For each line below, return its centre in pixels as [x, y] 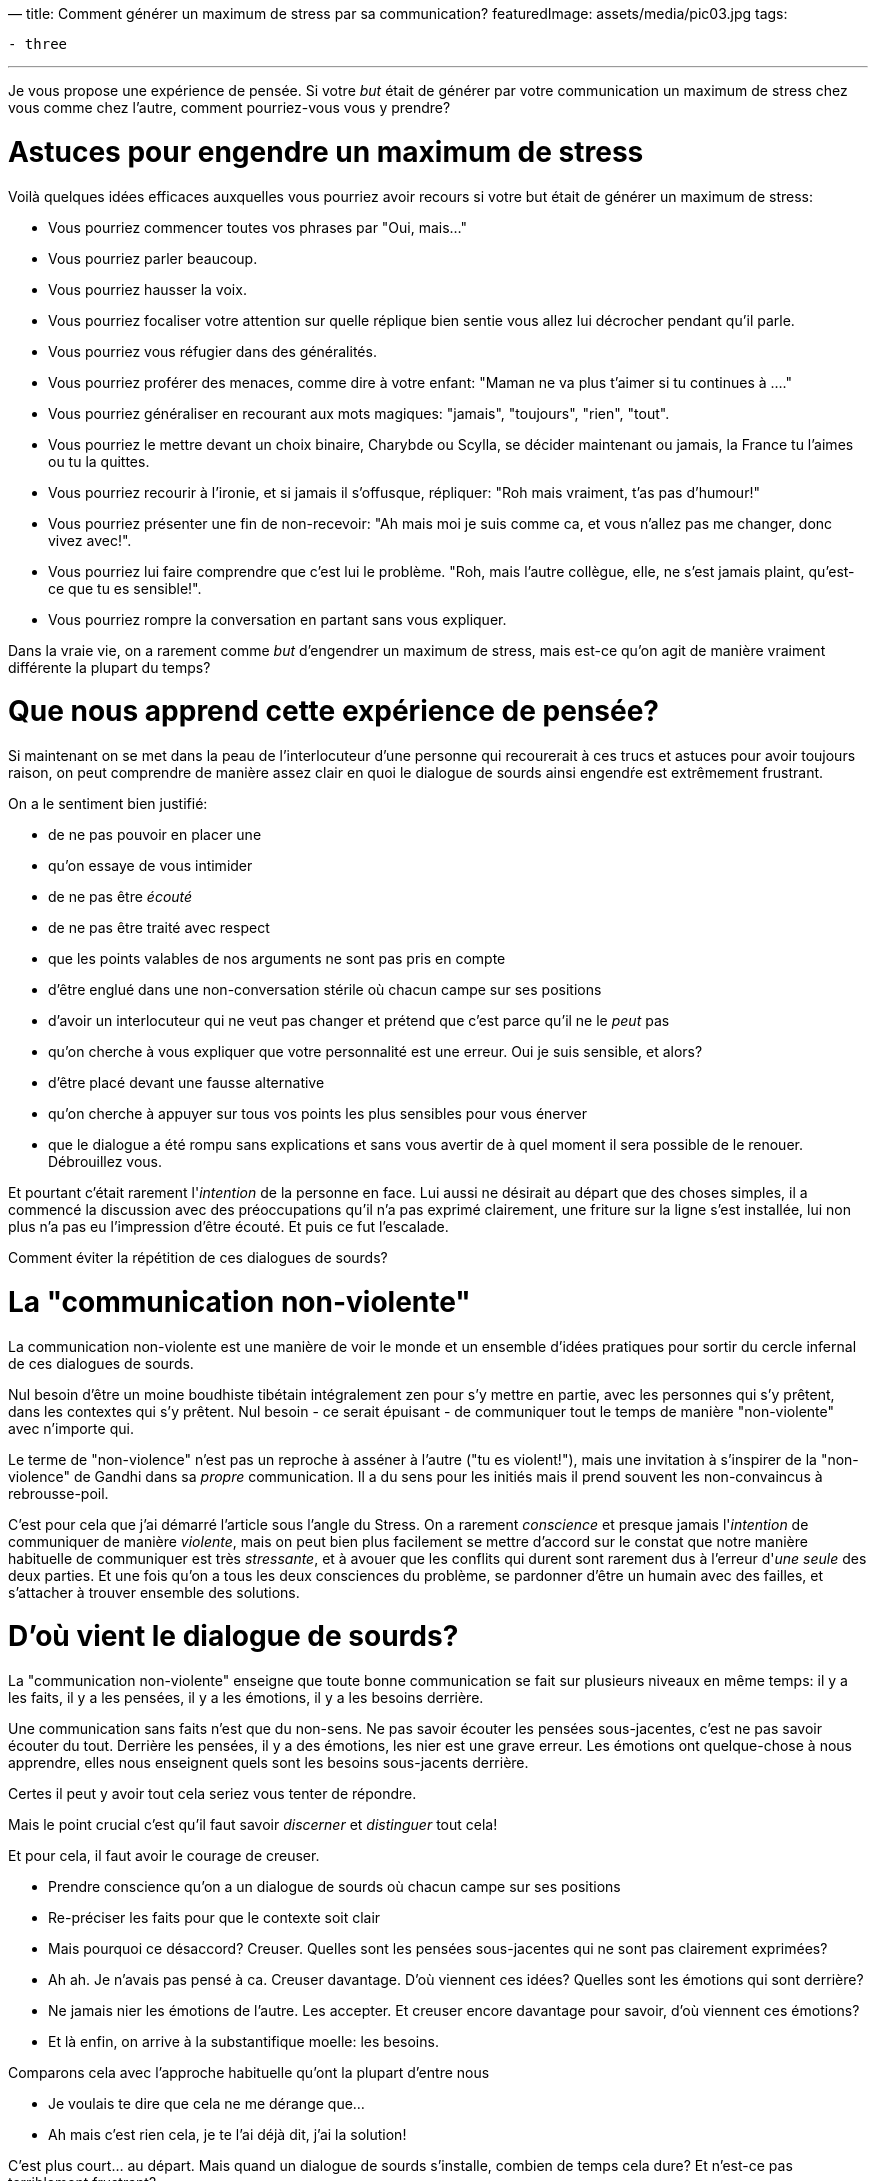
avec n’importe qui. [71, 1428]
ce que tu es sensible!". [125, 588]
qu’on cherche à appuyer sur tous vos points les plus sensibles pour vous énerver [318, 1113]
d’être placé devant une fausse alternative [186, 1082]
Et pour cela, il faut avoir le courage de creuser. [164, 1855]
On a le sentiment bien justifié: [108, 803]
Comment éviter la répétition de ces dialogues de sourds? [198, 1257]
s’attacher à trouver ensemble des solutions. [154, 1592]
